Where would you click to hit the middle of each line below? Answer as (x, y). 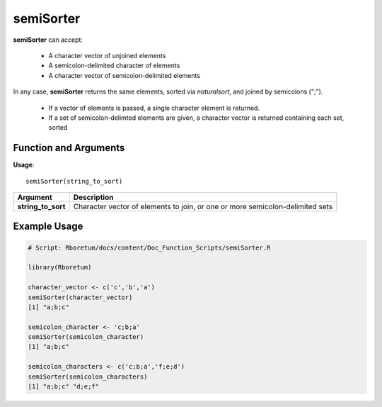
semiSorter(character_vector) (80, 297)
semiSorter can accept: (48, 40)
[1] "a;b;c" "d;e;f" (63, 387)
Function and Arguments (69, 148)
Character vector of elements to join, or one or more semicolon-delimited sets (203, 206)
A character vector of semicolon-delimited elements (125, 75)
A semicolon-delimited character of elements (114, 66)
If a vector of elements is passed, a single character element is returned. (154, 108)
